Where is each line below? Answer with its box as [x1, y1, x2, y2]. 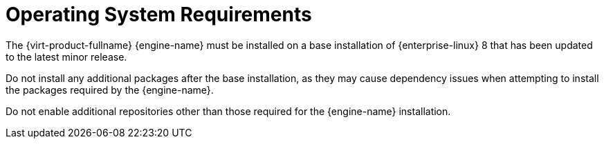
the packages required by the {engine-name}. [6, 83, 214, 96]
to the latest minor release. [6, 50, 127, 63]
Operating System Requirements [6, 3, 312, 26]
